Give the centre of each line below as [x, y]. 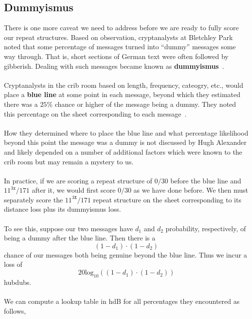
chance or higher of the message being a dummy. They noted [145, 104]
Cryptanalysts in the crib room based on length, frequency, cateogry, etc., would [124, 85]
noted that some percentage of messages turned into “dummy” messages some [120, 47]
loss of [13, 264]
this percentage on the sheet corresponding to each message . [95, 113]
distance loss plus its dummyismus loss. [63, 209]
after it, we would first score [74, 190]
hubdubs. [18, 282]
